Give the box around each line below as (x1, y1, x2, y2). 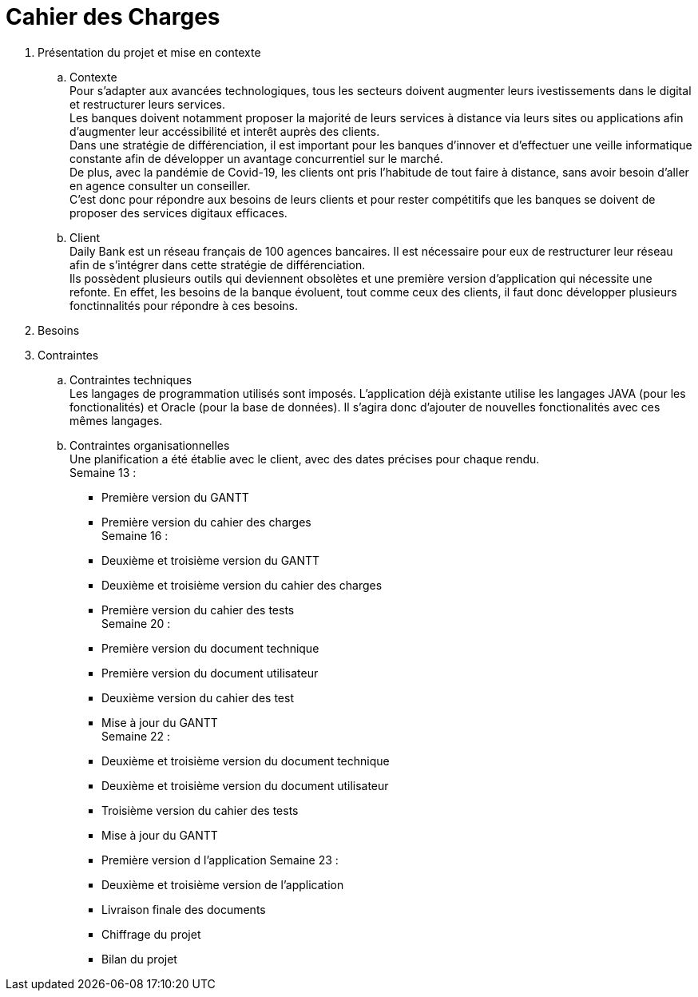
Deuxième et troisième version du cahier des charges (101, 578, 383, 592)
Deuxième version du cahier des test (101, 690, 294, 705)
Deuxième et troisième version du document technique (101, 753, 390, 768)
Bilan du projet (101, 951, 177, 966)
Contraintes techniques (69, 372, 192, 387)
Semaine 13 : (69, 465, 137, 479)
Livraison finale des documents (101, 902, 266, 916)
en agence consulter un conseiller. (69, 178, 251, 193)
